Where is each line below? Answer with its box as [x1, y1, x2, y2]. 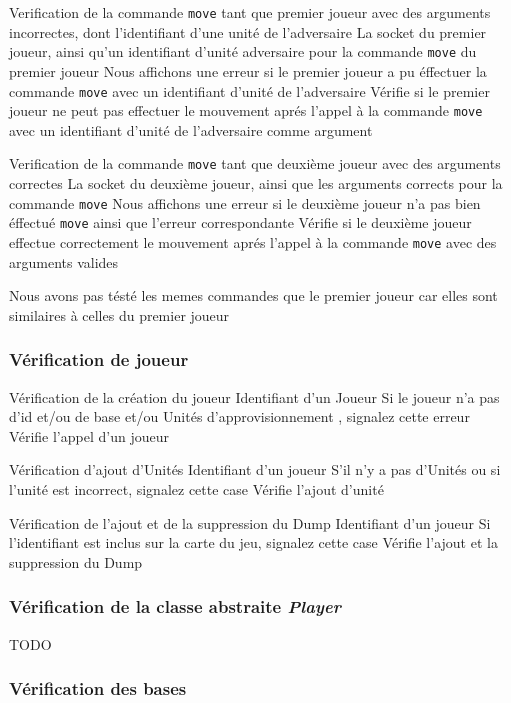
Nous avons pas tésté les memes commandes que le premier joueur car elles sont [9, 285, 498, 306]
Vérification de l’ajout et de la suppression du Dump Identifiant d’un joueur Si [9, 512, 491, 533]
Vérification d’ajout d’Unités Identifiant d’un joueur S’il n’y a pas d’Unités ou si [9, 459, 501, 480]
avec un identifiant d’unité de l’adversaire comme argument [9, 119, 373, 140]
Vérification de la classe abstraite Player [9, 594, 341, 619]
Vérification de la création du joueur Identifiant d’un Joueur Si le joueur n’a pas [9, 386, 500, 407]
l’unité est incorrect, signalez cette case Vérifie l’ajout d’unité [9, 479, 384, 499]
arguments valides [9, 251, 119, 272]
